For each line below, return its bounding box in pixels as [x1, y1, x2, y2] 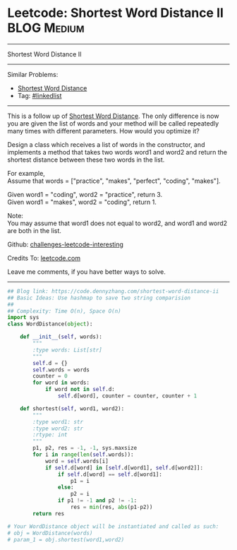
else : [57, 484, 74, 491]
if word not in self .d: [44, 386, 115, 393]
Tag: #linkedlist [17, 91, 62, 100]
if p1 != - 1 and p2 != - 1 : [57, 497, 138, 504]
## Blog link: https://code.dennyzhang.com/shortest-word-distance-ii [7, 287, 219, 294]
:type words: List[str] [32, 346, 102, 354]
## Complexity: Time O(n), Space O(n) [7, 307, 121, 315]
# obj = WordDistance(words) [7, 530, 93, 537]
